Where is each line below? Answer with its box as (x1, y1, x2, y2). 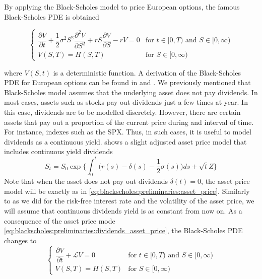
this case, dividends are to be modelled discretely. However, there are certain (4, 107, 241, 117)
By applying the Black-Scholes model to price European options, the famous (4, 2, 240, 12)
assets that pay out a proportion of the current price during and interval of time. (4, 116, 254, 127)
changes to (4, 235, 37, 245)
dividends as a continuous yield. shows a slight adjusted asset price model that (4, 136, 247, 147)
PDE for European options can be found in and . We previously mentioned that (4, 77, 251, 88)
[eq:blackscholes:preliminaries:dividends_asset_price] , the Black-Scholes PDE (4, 225, 243, 236)
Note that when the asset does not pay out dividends (4, 176, 168, 186)
